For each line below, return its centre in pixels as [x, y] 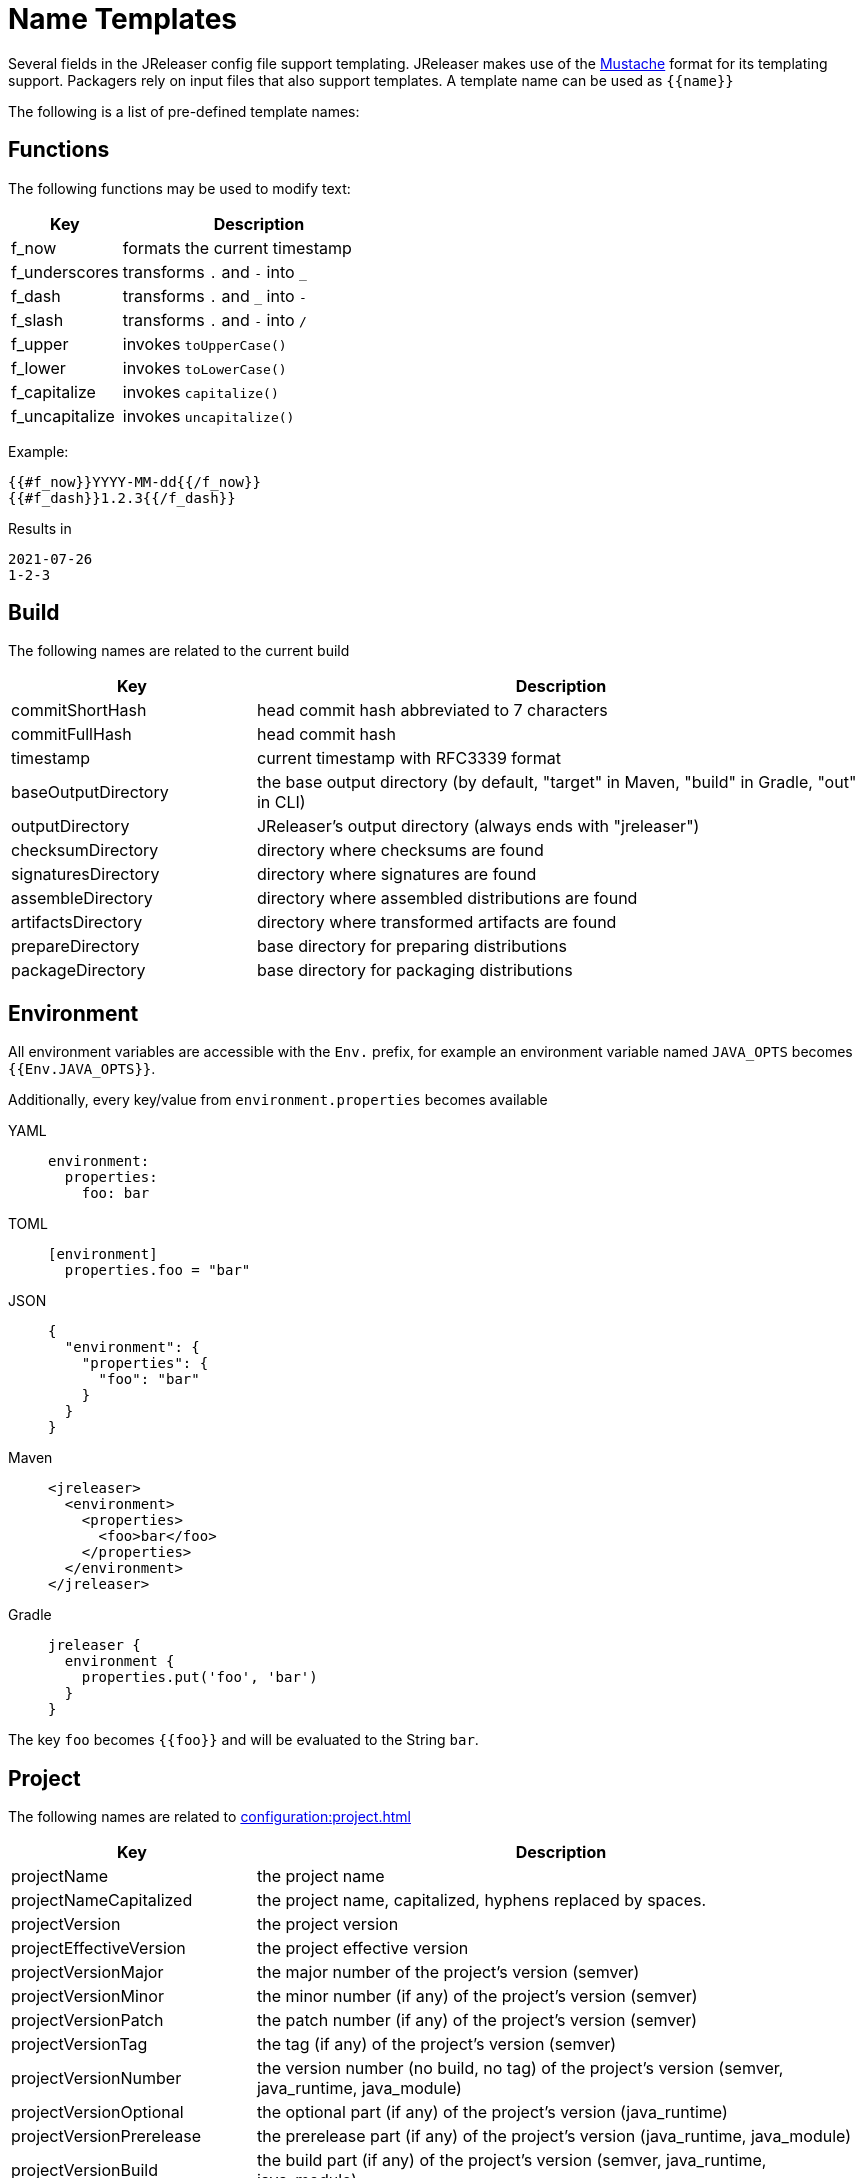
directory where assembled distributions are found [447, 898]
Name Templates [123, 19]
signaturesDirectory [85, 874]
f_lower [38, 367]
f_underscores [65, 271]
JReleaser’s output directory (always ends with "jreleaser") [478, 826]
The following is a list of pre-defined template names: [184, 111]
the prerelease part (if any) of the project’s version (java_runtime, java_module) [553, 2136]
